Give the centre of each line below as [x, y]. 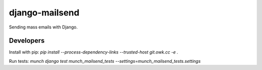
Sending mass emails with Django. [43, 27]
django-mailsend [44, 13]
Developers [27, 41]
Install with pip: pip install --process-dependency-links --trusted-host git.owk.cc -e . [94, 52]
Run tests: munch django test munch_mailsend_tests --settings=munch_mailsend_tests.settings [105, 61]
